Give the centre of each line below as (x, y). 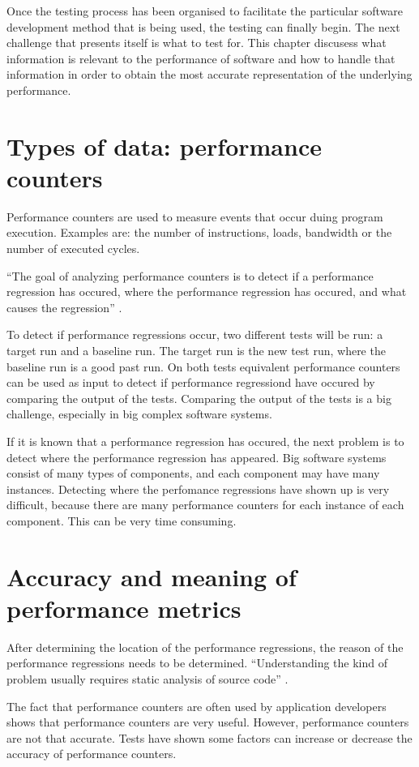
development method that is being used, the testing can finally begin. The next (203, 26)
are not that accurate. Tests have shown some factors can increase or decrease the (209, 737)
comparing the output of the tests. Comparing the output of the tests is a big (199, 398)
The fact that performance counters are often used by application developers (197, 706)
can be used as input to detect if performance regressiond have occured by (191, 382)
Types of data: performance (164, 146)
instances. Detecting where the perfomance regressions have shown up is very (198, 488)
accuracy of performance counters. (92, 754)
